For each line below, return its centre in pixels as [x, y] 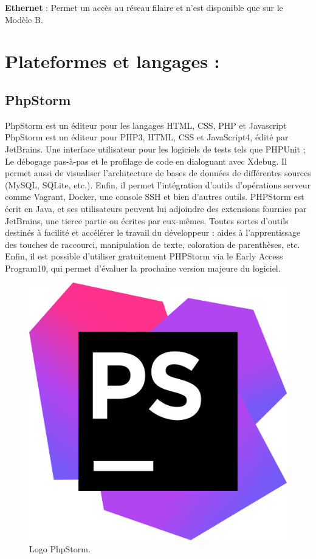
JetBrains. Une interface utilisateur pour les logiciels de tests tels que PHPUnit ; [155, 149]
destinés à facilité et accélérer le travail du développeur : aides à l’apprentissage [153, 232]
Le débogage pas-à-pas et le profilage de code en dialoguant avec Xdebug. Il [146, 161]
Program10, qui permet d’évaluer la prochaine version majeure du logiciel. [143, 268]
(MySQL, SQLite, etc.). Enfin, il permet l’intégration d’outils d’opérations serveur [158, 184]
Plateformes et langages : [112, 61]
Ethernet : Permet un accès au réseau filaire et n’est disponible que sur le [144, 7]
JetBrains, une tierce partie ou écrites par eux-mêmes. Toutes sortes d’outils [147, 220]
